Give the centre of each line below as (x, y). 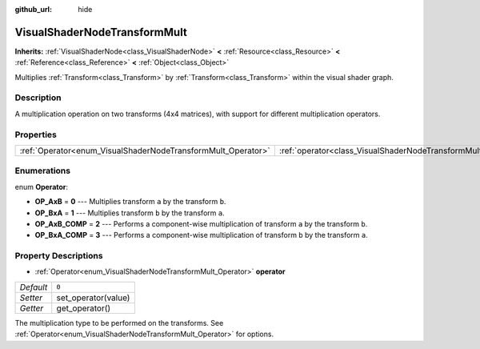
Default (34, 287)
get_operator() (84, 308)
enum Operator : (41, 187)
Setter (31, 298)
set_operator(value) (93, 298)
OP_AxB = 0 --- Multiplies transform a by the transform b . (130, 202)
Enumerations (43, 170)
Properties (36, 134)
